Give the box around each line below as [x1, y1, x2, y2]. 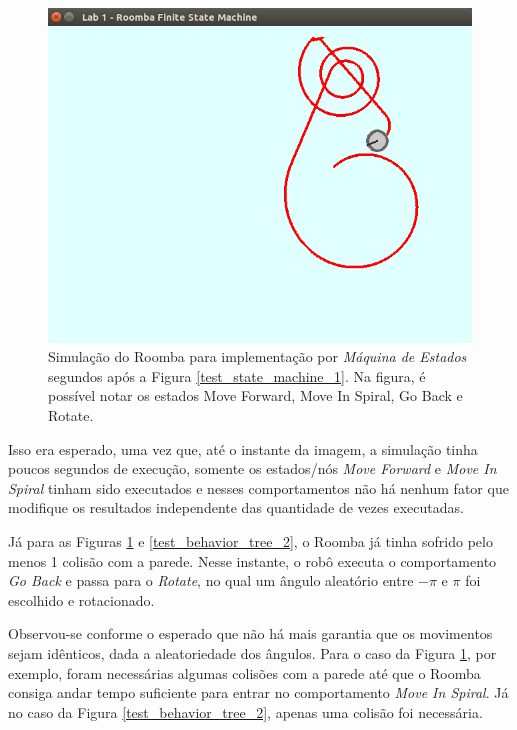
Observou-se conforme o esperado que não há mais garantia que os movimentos [8, 623, 493, 644]
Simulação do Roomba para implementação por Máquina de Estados [48, 346, 467, 367]
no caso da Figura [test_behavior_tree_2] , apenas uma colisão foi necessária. [8, 701, 483, 722]
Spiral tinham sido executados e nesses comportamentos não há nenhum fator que [8, 477, 509, 498]
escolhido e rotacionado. [8, 589, 155, 610]
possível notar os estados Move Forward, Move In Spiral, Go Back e [48, 385, 463, 406]
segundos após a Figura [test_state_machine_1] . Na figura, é [48, 365, 426, 386]
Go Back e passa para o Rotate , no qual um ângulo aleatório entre [8, 570, 414, 591]
